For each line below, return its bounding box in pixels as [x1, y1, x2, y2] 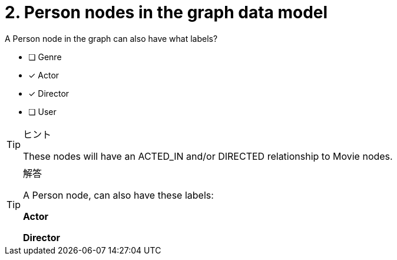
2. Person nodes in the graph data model [5, 2, 328, 22]
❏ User [28, 106, 57, 117]
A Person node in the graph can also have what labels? [5, 33, 218, 44]
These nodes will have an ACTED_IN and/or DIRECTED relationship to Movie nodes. [23, 150, 393, 162]
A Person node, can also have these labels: [23, 189, 214, 201]
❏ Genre [28, 51, 62, 62]
